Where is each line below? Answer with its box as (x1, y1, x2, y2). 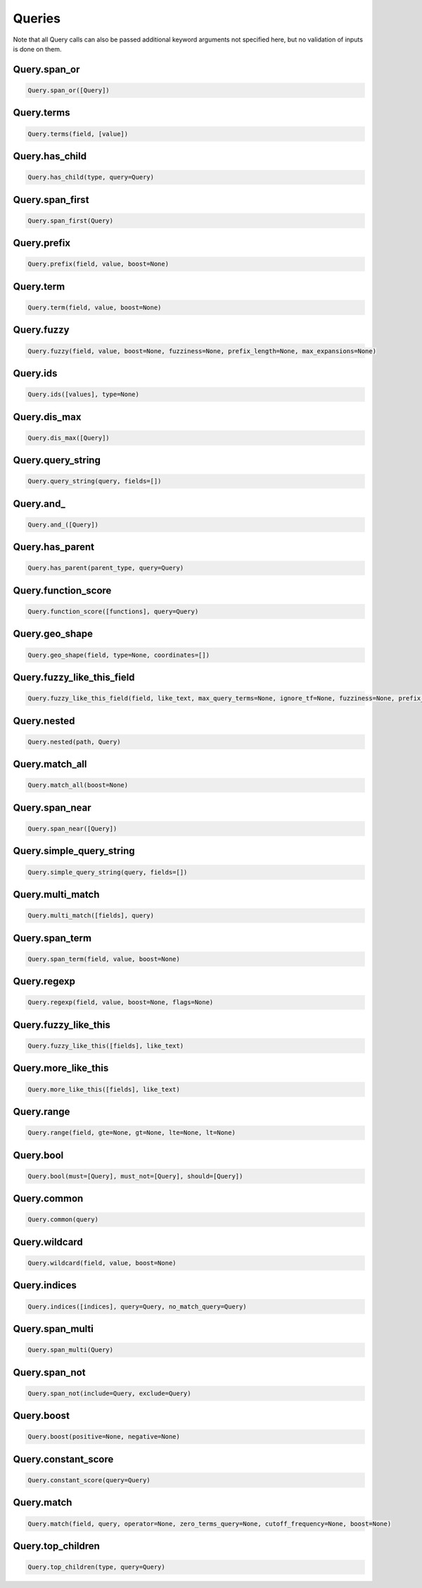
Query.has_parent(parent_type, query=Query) (27, 564, 184, 572)
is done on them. (13, 44, 62, 53)
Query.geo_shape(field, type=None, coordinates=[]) (27, 651, 210, 659)
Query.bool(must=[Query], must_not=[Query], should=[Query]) (27, 1172, 243, 1180)
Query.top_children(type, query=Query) (27, 1563, 165, 1571)
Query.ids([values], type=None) (27, 390, 140, 398)
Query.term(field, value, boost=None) (27, 303, 162, 312)
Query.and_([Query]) (27, 520, 98, 529)
